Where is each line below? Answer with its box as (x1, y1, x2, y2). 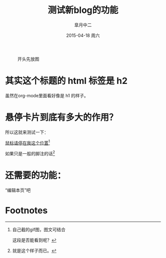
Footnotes (5, 205, 48, 216)
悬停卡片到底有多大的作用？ (5, 112, 118, 123)
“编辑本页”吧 (5, 187, 31, 193)
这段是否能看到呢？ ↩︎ (12, 237, 57, 243)
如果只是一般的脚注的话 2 (5, 150, 55, 157)
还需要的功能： (5, 170, 66, 181)
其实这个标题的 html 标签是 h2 (5, 75, 127, 87)
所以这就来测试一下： (5, 129, 48, 135)
